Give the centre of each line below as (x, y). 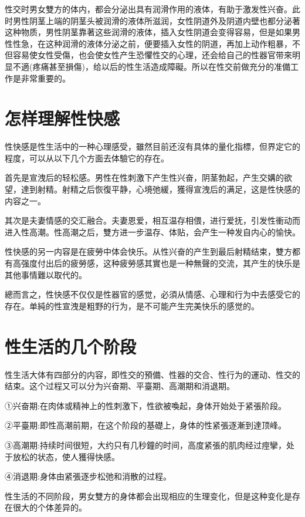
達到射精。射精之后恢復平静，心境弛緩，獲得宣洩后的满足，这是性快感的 (160, 189)
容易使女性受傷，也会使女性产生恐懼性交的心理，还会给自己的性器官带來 (152, 55)
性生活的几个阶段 (71, 346)
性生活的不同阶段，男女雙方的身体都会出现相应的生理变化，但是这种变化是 (148, 496)
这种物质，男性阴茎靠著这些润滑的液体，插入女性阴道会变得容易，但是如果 (148, 32)
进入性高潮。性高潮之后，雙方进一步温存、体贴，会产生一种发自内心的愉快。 (152, 232)
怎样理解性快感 (62, 118)
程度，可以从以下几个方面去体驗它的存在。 (87, 158)
